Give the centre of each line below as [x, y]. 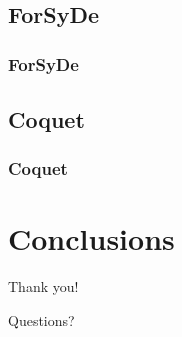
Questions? [41, 319]
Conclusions [91, 238]
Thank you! [43, 286]
